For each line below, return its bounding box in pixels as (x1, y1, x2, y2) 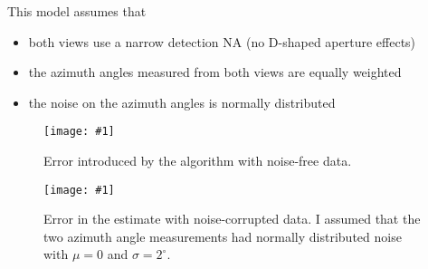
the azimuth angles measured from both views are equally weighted (28, 62, 402, 82)
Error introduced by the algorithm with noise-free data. (43, 151, 352, 170)
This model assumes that (7, 2, 147, 20)
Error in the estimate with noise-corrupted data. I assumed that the (43, 209, 421, 228)
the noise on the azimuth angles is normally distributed (28, 92, 336, 111)
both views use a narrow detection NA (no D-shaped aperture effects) (28, 32, 416, 51)
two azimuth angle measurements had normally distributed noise (43, 226, 402, 245)
